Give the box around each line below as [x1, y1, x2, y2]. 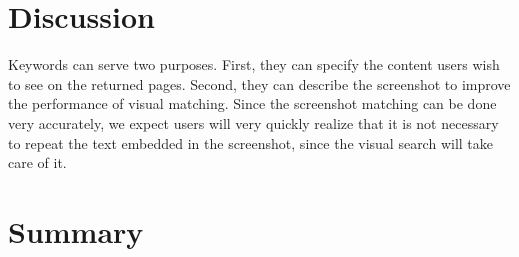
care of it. [8, 152, 67, 173]
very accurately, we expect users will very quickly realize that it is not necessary [8, 112, 499, 133]
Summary [8, 210, 144, 251]
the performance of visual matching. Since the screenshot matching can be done [8, 93, 497, 114]
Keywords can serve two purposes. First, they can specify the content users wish [8, 54, 500, 75]
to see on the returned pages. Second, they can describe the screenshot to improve [8, 73, 511, 94]
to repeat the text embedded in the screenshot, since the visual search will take [8, 132, 494, 153]
